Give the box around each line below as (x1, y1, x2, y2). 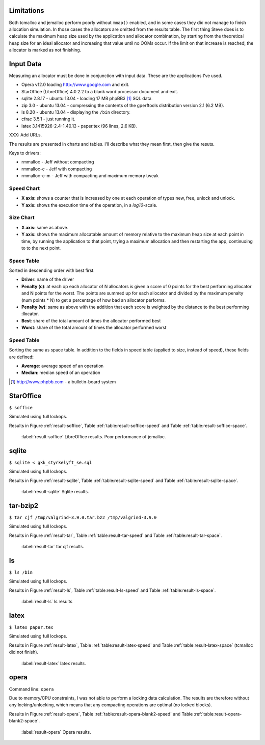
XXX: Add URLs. (9, 132, 42, 138)
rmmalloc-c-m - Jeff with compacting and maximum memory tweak (21, 173, 159, 179)
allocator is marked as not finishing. (9, 47, 81, 53)
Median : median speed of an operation (21, 370, 101, 375)
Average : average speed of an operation (21, 363, 104, 369)
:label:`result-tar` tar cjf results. (21, 544, 84, 550)
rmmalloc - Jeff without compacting (21, 159, 94, 165)
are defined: (9, 354, 34, 360)
